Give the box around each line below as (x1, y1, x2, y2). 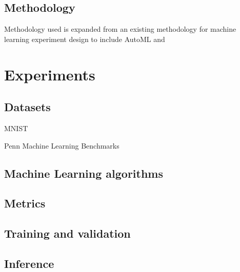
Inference (4, 255, 54, 271)
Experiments (4, 64, 95, 85)
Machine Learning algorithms (4, 165, 164, 181)
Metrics (4, 195, 46, 211)
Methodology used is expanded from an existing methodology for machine (4, 24, 236, 34)
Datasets (4, 99, 51, 115)
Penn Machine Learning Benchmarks (4, 140, 119, 151)
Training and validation (4, 225, 131, 241)
